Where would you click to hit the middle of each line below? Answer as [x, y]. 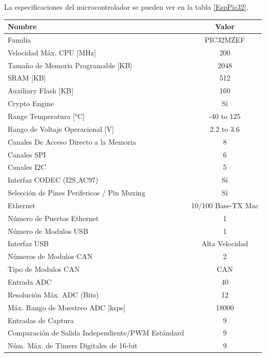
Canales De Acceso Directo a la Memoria [72, 141]
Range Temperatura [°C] [46, 116]
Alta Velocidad [225, 243]
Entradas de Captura [41, 320]
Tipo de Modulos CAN [44, 269]
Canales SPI [27, 154]
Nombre [22, 26]
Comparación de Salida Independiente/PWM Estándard [96, 333]
